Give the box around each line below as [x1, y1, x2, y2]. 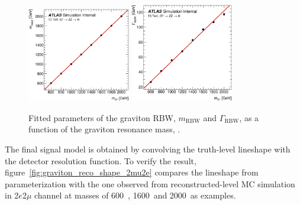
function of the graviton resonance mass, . [28, 123, 180, 135]
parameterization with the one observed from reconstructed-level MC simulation [5, 177, 295, 190]
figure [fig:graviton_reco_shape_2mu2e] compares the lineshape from [5, 166, 259, 178]
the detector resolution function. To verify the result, [5, 154, 196, 167]
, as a [239, 111, 259, 123]
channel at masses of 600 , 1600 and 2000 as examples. [34, 189, 236, 201]
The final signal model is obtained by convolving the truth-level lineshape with [5, 143, 291, 155]
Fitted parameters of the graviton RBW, [28, 111, 176, 123]
